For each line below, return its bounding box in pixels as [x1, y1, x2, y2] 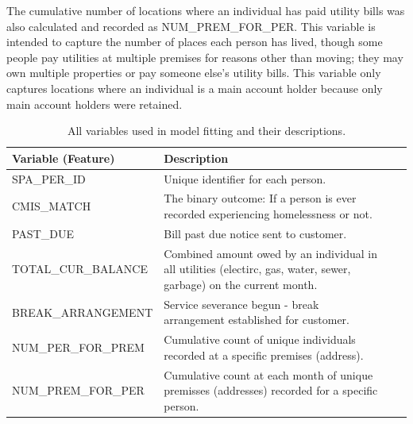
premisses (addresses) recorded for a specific [164, 382, 378, 399]
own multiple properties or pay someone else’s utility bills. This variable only [6, 64, 381, 81]
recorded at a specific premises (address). [164, 346, 364, 363]
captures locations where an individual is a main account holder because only [6, 79, 383, 96]
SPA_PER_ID [12, 170, 86, 187]
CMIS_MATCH [12, 198, 91, 214]
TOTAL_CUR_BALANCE [12, 260, 148, 277]
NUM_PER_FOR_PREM [12, 338, 145, 355]
